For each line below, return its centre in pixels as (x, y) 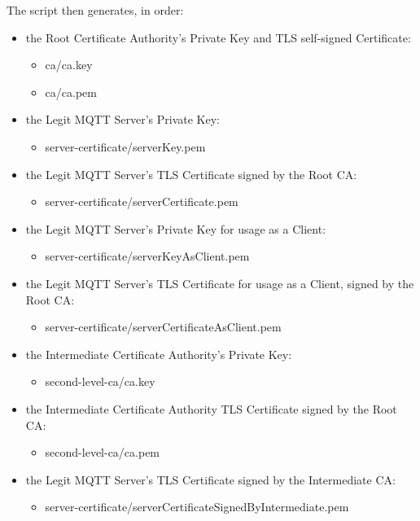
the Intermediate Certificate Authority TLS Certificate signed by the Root (211, 408)
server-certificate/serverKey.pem (125, 146)
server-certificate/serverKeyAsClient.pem (147, 256)
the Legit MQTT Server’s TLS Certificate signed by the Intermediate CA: (210, 479)
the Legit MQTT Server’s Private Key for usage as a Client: (176, 228)
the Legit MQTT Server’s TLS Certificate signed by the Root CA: (191, 174)
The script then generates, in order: (95, 10)
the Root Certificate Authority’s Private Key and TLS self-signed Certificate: (218, 37)
